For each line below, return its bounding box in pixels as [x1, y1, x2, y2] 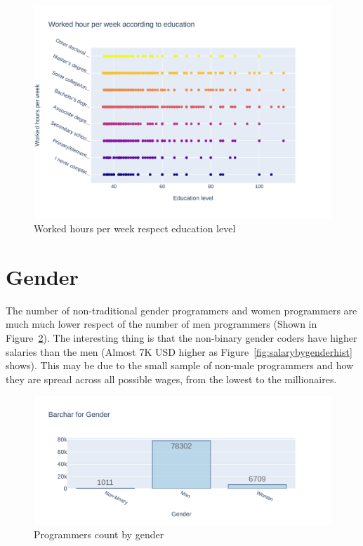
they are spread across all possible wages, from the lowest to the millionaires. [6, 371, 337, 386]
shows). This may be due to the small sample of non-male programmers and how [6, 358, 354, 373]
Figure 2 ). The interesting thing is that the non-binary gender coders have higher [6, 331, 357, 345]
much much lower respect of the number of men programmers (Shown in [6, 317, 317, 331]
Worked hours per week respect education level [34, 221, 236, 236]
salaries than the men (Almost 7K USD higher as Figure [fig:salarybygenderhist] [6, 344, 352, 359]
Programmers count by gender [34, 527, 164, 542]
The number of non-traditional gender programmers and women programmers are [6, 302, 357, 317]
